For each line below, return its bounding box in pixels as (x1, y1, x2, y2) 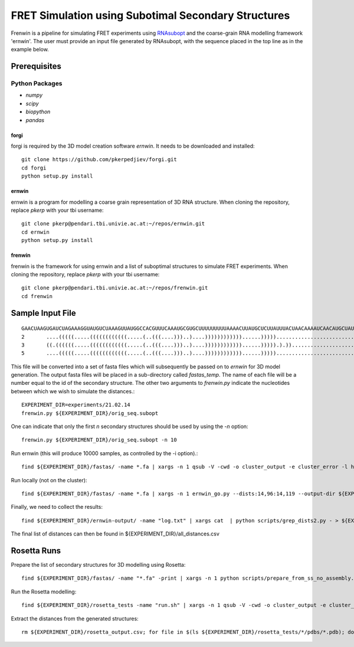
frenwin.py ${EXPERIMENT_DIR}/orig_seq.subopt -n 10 (21, 437, 177, 443)
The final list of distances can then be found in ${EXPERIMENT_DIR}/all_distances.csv (11, 530, 219, 537)
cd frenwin (21, 293, 53, 299)
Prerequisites (11, 61, 61, 71)
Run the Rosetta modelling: (11, 588, 77, 595)
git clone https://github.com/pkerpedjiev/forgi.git (21, 156, 177, 163)
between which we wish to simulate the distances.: (11, 387, 135, 395)
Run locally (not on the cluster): (11, 476, 87, 483)
